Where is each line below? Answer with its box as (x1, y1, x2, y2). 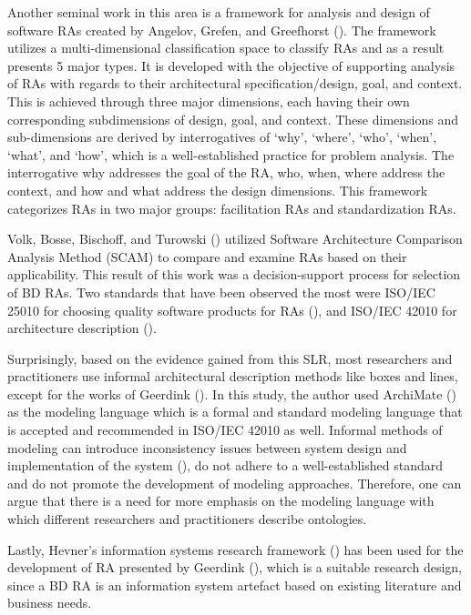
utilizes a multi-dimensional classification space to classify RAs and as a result (7, 38, 445, 57)
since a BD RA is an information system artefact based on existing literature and (7, 575, 462, 594)
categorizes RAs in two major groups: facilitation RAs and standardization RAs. (7, 198, 456, 217)
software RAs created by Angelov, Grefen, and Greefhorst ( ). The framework (7, 20, 436, 39)
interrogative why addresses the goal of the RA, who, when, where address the (7, 163, 445, 182)
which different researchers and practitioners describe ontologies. (7, 509, 367, 529)
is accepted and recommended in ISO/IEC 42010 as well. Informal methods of (7, 420, 443, 439)
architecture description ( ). (7, 318, 157, 338)
